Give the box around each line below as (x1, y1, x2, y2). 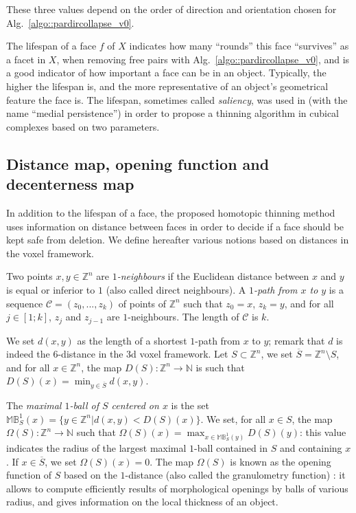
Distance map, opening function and (6, 153, 270, 174)
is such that (195, 360, 245, 374)
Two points (6, 269, 53, 283)
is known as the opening (230, 454, 331, 468)
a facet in (6, 52, 46, 66)
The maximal (6, 398, 62, 413)
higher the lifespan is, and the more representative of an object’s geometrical (6, 78, 329, 93)
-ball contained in (194, 441, 268, 455)
